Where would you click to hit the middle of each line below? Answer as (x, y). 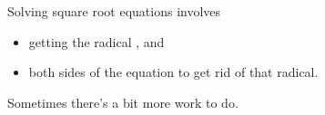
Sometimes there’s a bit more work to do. (123, 102)
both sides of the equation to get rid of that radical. (173, 72)
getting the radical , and (96, 41)
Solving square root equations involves (114, 11)
